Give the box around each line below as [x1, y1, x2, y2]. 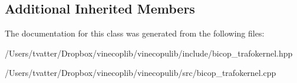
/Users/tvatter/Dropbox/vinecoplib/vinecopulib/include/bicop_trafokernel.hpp [5, 47, 293, 59]
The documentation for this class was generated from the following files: [5, 27, 265, 39]
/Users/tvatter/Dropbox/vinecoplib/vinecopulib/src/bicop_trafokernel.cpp [5, 67, 276, 79]
